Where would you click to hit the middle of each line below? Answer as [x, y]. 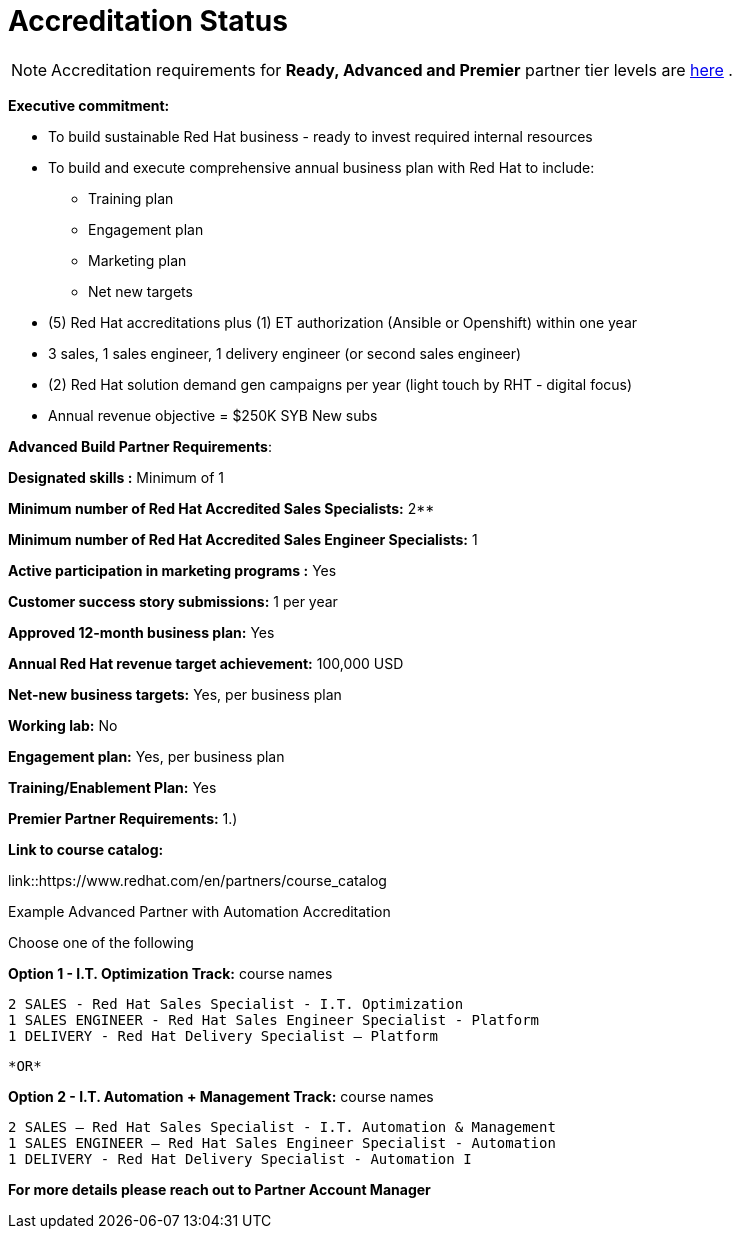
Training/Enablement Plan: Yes [112, 787]
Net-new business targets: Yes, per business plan [175, 694]
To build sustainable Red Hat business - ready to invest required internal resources [320, 136]
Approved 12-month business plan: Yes [141, 632]
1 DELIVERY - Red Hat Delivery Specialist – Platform [223, 1035]
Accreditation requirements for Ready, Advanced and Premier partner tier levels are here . [392, 69]
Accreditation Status [148, 21]
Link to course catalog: [86, 849]
